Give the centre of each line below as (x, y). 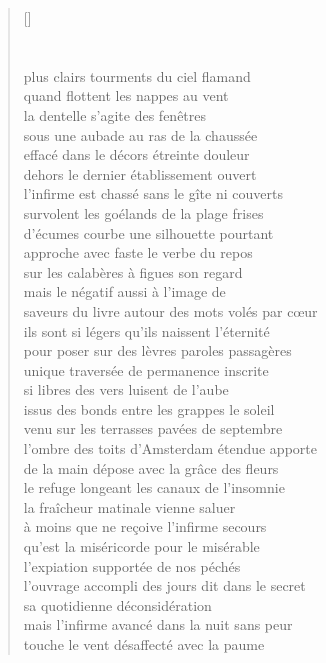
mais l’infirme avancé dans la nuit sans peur (158, 624)
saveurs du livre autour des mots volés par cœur (170, 310)
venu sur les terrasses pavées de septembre (153, 428)
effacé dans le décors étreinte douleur (136, 154)
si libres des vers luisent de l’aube (126, 389)
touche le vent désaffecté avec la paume (144, 644)
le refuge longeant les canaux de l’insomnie (154, 487)
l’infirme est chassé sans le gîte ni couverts (153, 193)
